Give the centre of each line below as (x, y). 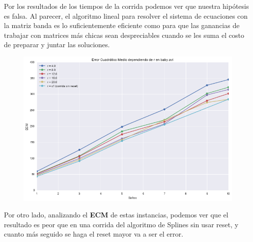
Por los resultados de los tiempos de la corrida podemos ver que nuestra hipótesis (126, 6)
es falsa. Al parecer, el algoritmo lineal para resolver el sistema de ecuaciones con (126, 15)
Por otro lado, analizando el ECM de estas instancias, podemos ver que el (116, 215)
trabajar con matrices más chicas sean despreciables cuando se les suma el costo (124, 35)
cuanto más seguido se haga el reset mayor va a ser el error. (94, 234)
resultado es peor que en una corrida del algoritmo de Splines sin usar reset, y (121, 224)
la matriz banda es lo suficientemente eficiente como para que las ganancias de (122, 25)
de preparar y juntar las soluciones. (57, 45)
